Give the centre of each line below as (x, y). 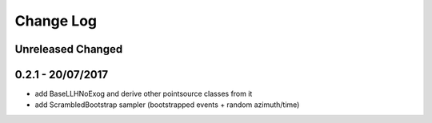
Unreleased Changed (69, 49)
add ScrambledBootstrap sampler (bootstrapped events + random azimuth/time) (167, 105)
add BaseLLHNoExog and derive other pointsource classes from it (144, 94)
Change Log (56, 21)
